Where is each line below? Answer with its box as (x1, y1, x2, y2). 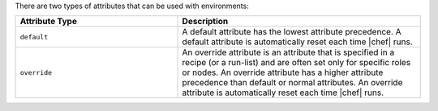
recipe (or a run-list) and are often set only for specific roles (182, 57, 411, 68)
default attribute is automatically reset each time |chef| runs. (182, 36, 413, 47)
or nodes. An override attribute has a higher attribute (182, 67, 384, 78)
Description (182, 16, 229, 27)
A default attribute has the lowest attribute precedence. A (182, 27, 401, 38)
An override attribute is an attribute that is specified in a (182, 47, 395, 58)
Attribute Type (19, 16, 77, 27)
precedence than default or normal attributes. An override (182, 77, 403, 88)
